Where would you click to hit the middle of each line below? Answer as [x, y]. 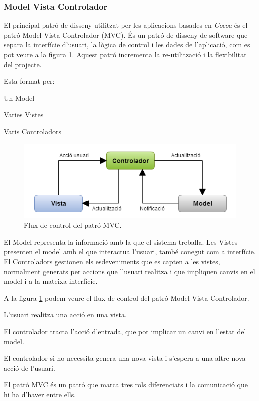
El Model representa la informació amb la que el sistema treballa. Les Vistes [121, 242]
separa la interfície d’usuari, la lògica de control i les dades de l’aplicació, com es [127, 45]
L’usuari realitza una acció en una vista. [65, 314]
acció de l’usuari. [30, 367]
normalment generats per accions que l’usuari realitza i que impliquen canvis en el [129, 271]
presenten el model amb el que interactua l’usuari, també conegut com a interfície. [130, 252]
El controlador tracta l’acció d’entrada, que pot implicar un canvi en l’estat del [125, 331]
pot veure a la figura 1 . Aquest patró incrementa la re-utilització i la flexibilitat [125, 54]
